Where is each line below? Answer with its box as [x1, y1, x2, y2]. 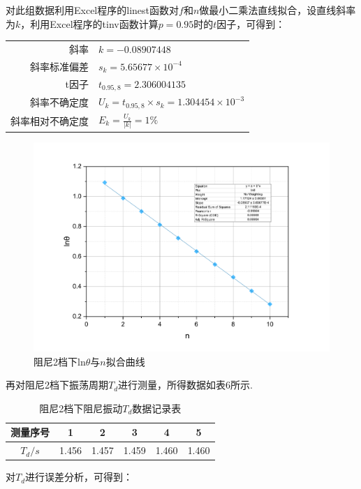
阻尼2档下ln [34, 354, 86, 368]
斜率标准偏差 [30, 59, 89, 73]
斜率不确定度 [30, 94, 89, 109]
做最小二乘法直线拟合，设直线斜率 [199, 3, 356, 17]
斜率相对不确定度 [10, 113, 89, 128]
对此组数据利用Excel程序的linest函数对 [6, 3, 179, 17]
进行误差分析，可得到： [25, 469, 133, 484]
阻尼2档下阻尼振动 [39, 400, 123, 415]
